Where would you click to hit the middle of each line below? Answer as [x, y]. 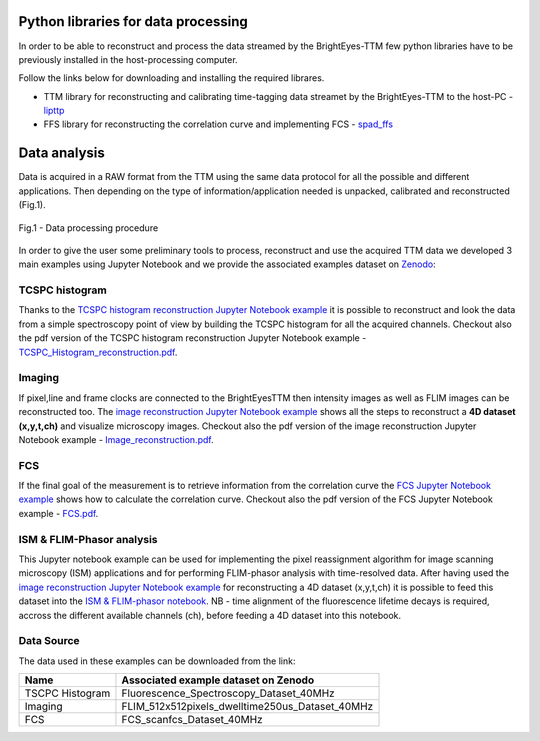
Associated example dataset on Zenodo [218, 680]
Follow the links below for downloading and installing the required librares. [171, 78]
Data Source [49, 641]
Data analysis [61, 153]
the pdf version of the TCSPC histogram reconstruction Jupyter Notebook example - [192, 338]
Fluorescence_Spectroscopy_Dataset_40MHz [228, 693]
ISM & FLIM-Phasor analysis [88, 539]
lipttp [54, 111]
